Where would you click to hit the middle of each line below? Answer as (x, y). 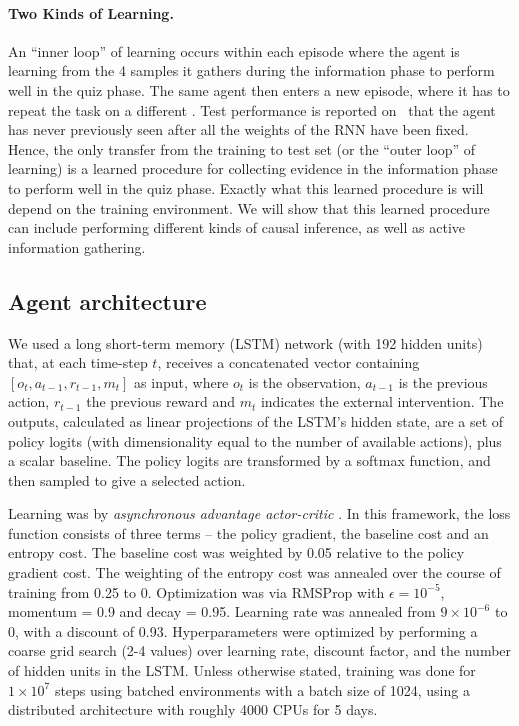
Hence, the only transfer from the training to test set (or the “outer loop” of (242, 148)
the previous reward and (160, 401)
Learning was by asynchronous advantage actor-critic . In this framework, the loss (259, 513)
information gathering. (77, 246)
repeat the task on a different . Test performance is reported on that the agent (252, 109)
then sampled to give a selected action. (127, 479)
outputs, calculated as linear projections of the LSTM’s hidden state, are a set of (256, 420)
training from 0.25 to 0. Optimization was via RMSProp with (196, 591)
